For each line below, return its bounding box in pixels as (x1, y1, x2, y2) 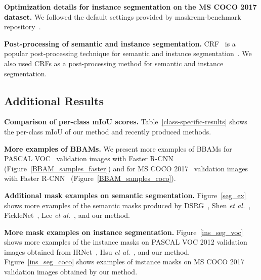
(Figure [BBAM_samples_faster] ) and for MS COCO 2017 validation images (4, 163, 248, 173)
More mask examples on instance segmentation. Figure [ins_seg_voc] (4, 226, 243, 237)
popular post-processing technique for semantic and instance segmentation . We (4, 48, 252, 59)
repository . (4, 21, 41, 32)
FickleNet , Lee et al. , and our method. (4, 210, 130, 220)
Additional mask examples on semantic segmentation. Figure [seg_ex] (4, 190, 246, 200)
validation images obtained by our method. (4, 266, 138, 277)
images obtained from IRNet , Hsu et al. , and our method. (4, 246, 190, 257)
